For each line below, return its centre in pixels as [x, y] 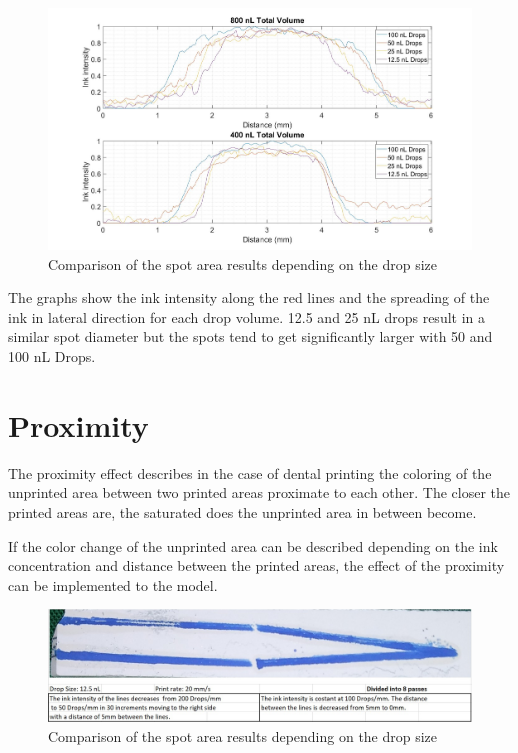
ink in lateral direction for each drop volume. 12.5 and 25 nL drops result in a [247, 316]
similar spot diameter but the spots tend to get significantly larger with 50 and [250, 336]
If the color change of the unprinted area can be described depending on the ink [253, 545]
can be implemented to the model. [113, 584]
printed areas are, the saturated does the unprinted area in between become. [242, 511]
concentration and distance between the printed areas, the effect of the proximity [256, 565]
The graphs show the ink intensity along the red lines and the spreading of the [249, 297]
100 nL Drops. [52, 356]
